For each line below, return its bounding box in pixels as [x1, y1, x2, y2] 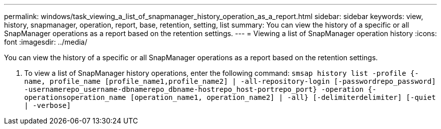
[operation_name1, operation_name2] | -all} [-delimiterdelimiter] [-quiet [130, 93, 436, 101]
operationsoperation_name [24, 93, 126, 101]
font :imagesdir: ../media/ [4, 38, 88, 46]
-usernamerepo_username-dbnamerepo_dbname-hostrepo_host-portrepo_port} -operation [24, 85, 364, 93]
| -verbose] [24, 101, 71, 109]
